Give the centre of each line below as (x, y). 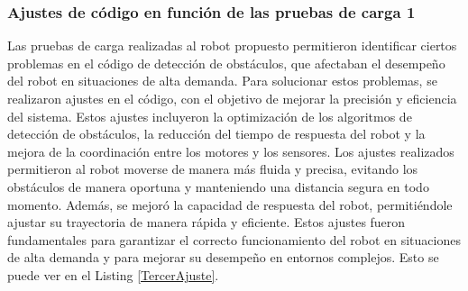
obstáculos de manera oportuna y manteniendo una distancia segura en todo (218, 186)
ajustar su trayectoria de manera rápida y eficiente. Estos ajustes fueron (206, 222)
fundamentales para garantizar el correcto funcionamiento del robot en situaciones (234, 239)
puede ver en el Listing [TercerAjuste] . (113, 274)
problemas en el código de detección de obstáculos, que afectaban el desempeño (226, 63)
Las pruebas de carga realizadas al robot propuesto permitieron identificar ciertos (232, 45)
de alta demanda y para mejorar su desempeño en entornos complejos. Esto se (223, 257)
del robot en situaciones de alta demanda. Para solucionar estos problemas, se (222, 81)
